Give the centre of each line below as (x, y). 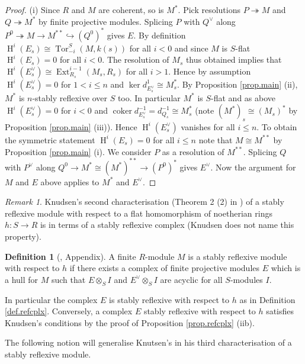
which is (286, 268)
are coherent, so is (131, 9)
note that (216, 139)
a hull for (22, 279)
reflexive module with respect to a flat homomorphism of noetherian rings (139, 213)
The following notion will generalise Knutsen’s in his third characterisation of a (148, 342)
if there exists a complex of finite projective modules (165, 268)
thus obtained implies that (234, 59)
